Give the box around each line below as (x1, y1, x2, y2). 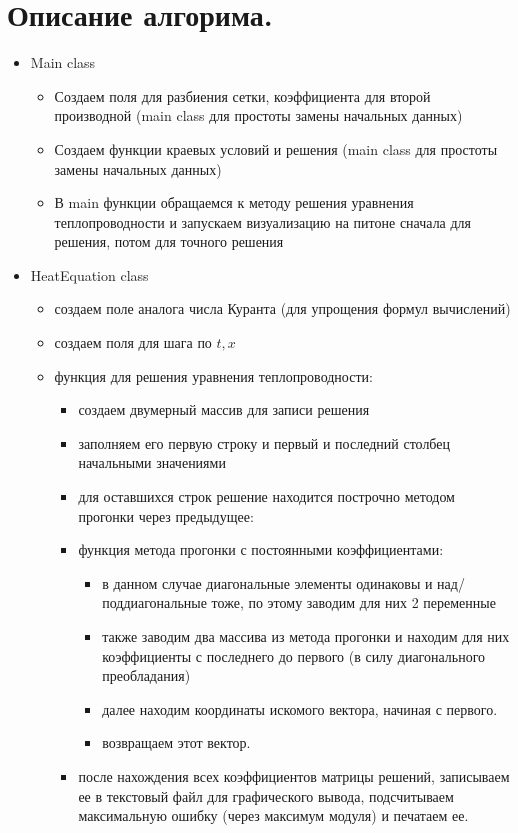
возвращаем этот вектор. (102, 732, 251, 753)
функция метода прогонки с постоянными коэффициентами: (78, 539, 444, 560)
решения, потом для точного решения (54, 231, 284, 252)
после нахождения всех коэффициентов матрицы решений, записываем (78, 765, 510, 786)
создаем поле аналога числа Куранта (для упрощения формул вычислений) (54, 298, 511, 319)
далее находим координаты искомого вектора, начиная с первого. (102, 698, 498, 719)
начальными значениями (78, 452, 226, 473)
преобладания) (102, 665, 191, 686)
